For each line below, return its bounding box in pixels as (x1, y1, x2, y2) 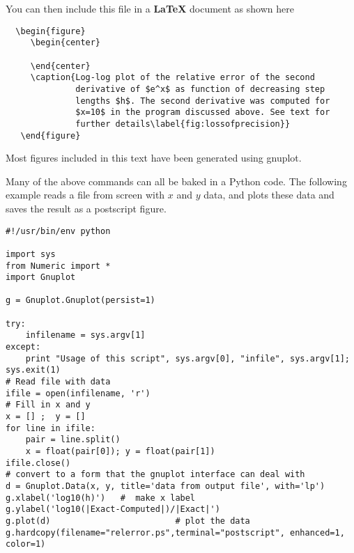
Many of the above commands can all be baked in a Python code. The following (6, 173, 347, 188)
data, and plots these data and (203, 187, 334, 202)
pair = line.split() (25, 435, 121, 445)
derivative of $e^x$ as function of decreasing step (75, 84, 325, 94)
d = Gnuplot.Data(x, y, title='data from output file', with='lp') (6, 481, 325, 491)
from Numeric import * (6, 260, 111, 271)
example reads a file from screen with (6, 187, 165, 202)
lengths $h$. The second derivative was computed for (75, 95, 330, 106)
